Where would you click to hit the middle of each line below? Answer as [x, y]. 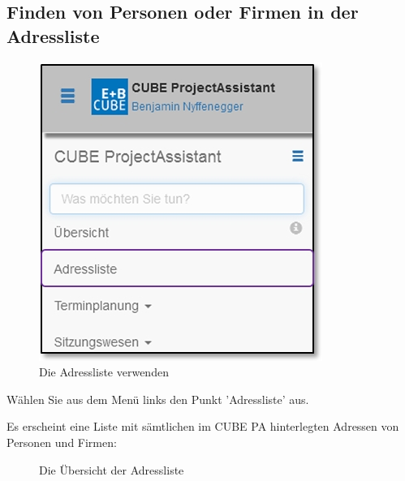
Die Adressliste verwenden [104, 372]
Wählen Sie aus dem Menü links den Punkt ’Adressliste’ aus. [158, 399]
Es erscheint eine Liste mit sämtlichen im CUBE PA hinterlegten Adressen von [203, 426]
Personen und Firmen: [62, 442]
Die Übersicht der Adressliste [112, 469]
